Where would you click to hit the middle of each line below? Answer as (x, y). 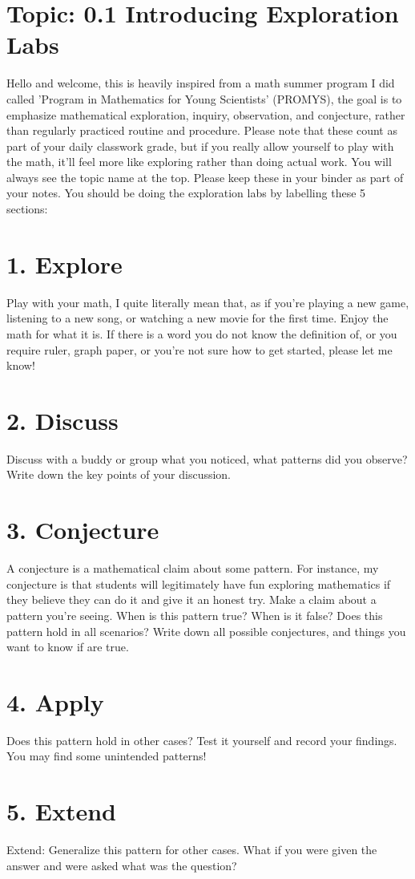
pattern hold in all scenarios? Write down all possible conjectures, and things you (206, 631)
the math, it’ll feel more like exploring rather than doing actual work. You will (199, 162)
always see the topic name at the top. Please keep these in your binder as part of (205, 177)
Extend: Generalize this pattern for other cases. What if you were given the (192, 850)
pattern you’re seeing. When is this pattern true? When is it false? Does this (195, 615)
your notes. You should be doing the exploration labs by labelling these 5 (186, 193)
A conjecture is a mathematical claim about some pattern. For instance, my (193, 568)
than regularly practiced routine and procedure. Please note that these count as (202, 130)
